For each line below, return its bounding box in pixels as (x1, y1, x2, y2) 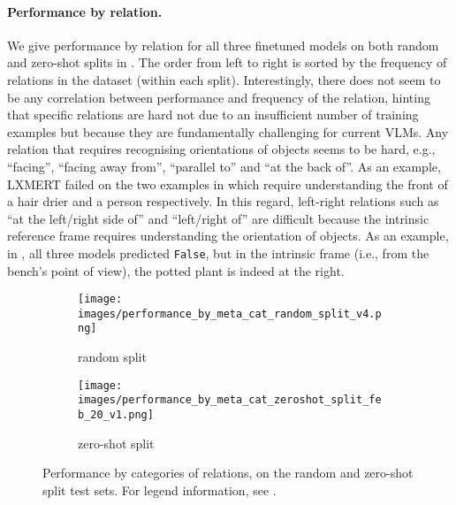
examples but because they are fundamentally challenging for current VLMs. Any (7, 122, 449, 141)
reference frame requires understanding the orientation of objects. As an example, (7, 226, 449, 245)
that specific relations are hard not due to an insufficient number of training (7, 105, 419, 124)
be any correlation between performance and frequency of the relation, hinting (7, 88, 430, 106)
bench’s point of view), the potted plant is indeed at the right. (7, 261, 345, 279)
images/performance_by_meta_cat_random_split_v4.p (78, 307, 382, 320)
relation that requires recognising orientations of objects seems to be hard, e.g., (7, 140, 436, 158)
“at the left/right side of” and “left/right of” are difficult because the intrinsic (7, 209, 429, 227)
